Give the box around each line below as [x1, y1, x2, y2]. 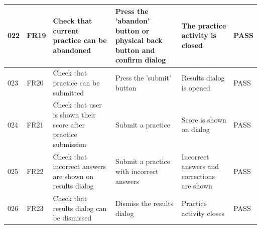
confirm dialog [115, 54, 166, 65]
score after [53, 119, 85, 129]
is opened [181, 82, 210, 92]
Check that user [53, 99, 102, 110]
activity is [181, 30, 216, 40]
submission [53, 138, 86, 149]
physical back [115, 35, 163, 45]
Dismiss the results [115, 197, 174, 208]
